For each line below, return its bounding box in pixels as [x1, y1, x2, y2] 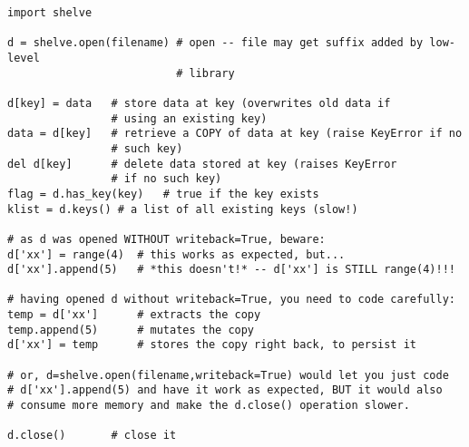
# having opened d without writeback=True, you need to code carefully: [7, 293, 455, 306]
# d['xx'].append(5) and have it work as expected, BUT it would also [7, 384, 443, 397]
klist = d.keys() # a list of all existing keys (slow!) [7, 202, 358, 216]
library [189, 66, 235, 80]
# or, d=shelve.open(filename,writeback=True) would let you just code [7, 368, 449, 382]
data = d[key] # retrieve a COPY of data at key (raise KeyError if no [7, 127, 463, 141]
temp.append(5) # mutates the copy [7, 323, 255, 336]
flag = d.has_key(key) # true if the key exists [7, 187, 319, 200]
